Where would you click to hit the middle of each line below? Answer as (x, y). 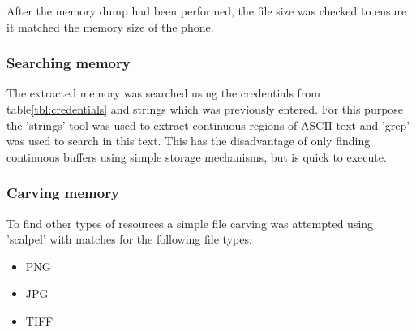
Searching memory (69, 63)
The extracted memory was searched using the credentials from (164, 93)
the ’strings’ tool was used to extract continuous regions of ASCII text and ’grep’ (208, 125)
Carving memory (63, 193)
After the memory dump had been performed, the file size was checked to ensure (207, 11)
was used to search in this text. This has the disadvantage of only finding (189, 141)
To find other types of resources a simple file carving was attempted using (190, 223)
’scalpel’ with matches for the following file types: (129, 239)
